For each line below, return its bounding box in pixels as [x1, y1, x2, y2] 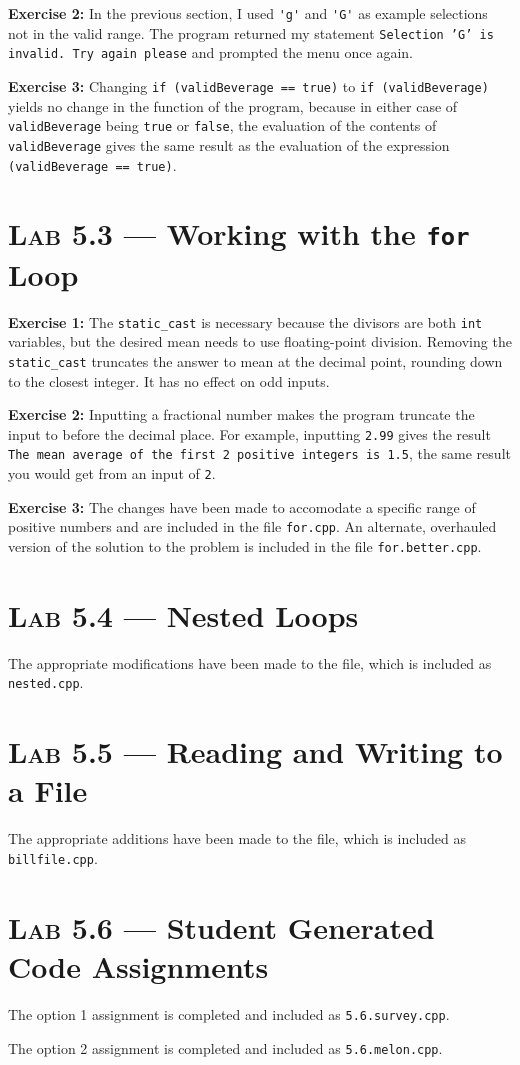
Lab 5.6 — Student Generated [8, 906, 435, 947]
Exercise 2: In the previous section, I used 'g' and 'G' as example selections [8, 3, 488, 23]
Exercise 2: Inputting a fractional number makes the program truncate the [8, 404, 475, 425]
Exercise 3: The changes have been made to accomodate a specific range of [8, 496, 476, 517]
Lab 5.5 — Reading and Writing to [8, 731, 503, 772]
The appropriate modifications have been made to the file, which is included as [8, 652, 492, 673]
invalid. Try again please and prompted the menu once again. [8, 42, 413, 63]
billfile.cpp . [8, 847, 98, 868]
